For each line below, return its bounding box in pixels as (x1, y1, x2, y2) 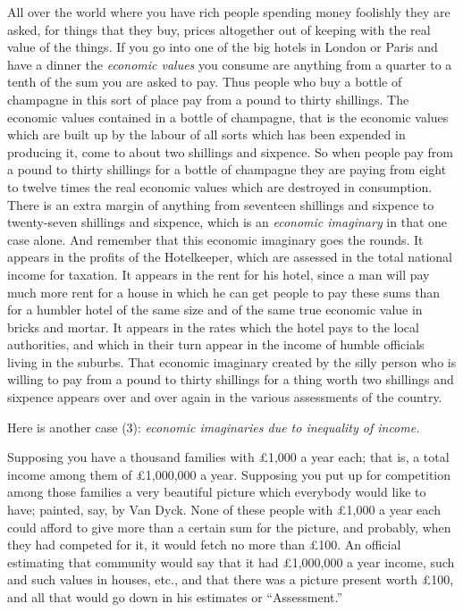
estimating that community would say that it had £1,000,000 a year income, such (7, 552, 455, 571)
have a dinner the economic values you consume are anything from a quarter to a (7, 54, 452, 73)
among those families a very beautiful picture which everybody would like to (7, 482, 426, 501)
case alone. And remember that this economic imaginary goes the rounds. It (7, 230, 424, 248)
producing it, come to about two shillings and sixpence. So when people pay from (7, 142, 453, 161)
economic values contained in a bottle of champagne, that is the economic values (7, 107, 449, 126)
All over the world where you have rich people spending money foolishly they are (7, 3, 450, 21)
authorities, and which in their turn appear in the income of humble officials (7, 335, 425, 354)
